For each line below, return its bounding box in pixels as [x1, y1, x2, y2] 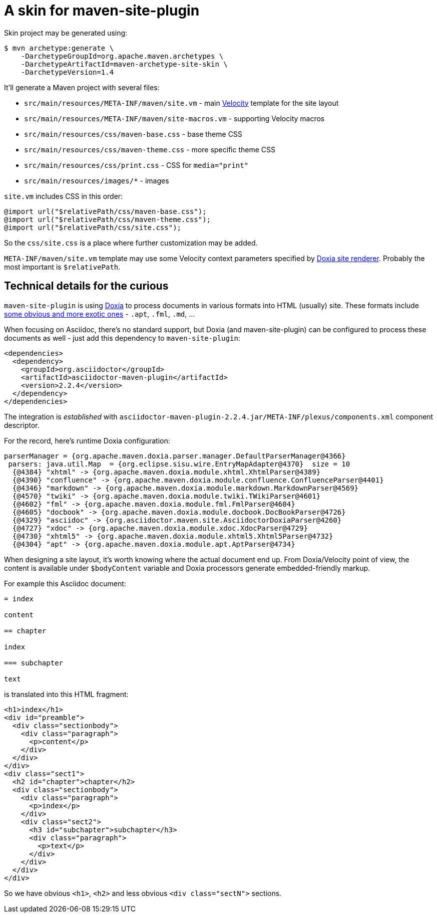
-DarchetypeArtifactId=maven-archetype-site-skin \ [21, 60, 228, 68]
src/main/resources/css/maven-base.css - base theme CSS [24, 129, 242, 138]
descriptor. [4, 420, 40, 429]
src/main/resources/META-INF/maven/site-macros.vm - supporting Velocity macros [24, 114, 325, 123]
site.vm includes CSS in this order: [4, 191, 123, 200]
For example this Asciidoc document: [4, 579, 126, 588]
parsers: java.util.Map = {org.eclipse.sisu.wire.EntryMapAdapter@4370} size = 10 [8, 460, 350, 468]
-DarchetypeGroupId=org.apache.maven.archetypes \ [21, 52, 224, 60]
